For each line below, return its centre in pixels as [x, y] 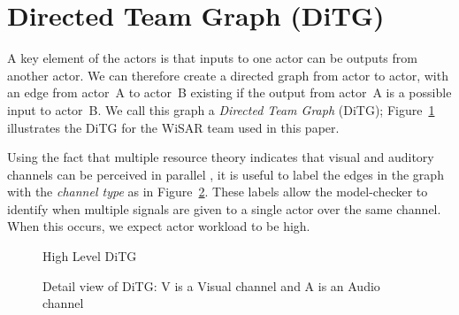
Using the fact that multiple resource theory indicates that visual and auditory [221, 157]
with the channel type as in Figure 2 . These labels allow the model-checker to [218, 192]
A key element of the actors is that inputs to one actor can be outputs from [212, 58]
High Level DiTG [90, 256]
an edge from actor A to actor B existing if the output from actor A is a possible [229, 92]
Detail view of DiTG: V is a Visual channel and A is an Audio [211, 285]
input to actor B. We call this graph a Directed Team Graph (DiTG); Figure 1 [221, 109]
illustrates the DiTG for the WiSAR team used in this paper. [173, 127]
